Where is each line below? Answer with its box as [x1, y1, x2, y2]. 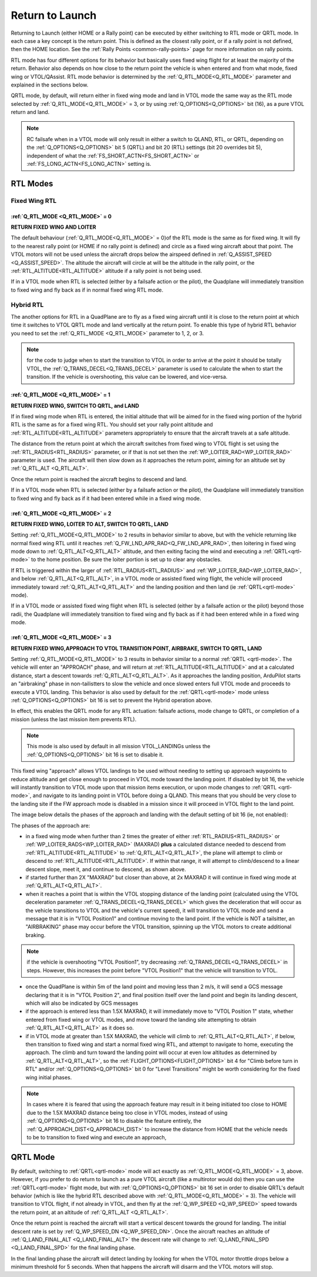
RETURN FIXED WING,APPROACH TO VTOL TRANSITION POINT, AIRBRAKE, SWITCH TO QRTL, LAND [11, 645, 262, 652]
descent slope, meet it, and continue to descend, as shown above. [25, 865, 186, 873]
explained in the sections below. [11, 81, 89, 88]
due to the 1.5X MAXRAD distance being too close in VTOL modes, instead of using [26, 1109, 228, 1116]
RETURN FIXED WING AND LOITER [11, 224, 96, 231]
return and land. [11, 109, 50, 116]
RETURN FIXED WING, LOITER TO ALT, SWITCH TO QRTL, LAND [11, 521, 168, 528]
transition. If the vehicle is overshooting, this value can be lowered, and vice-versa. [26, 374, 228, 381]
